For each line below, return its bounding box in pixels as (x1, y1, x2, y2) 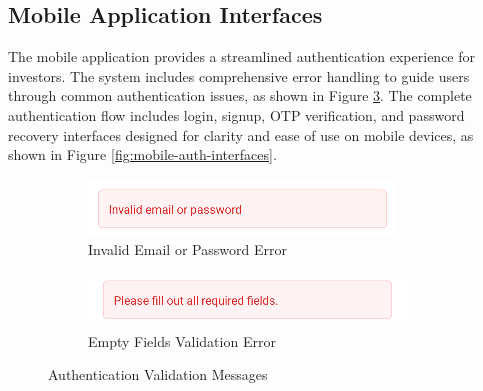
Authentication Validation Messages (48, 364, 268, 385)
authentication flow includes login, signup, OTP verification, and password (8, 104, 465, 125)
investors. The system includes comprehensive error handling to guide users (8, 65, 470, 86)
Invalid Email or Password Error (88, 239, 287, 260)
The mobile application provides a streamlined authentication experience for (8, 46, 475, 67)
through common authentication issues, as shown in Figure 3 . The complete (8, 85, 472, 106)
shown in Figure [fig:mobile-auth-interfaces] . (8, 144, 277, 165)
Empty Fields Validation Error (88, 330, 276, 351)
